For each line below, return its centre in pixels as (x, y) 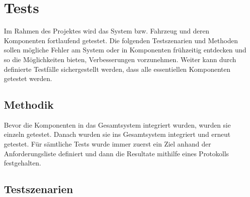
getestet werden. (28, 78)
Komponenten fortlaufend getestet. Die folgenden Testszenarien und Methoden (121, 40)
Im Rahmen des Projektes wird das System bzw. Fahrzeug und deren (107, 31)
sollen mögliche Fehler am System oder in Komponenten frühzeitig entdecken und (125, 50)
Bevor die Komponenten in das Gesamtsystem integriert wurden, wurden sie (117, 124)
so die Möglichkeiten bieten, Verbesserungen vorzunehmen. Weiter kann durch (120, 59)
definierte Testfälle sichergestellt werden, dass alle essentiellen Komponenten (117, 69)
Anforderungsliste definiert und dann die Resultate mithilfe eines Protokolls (117, 153)
